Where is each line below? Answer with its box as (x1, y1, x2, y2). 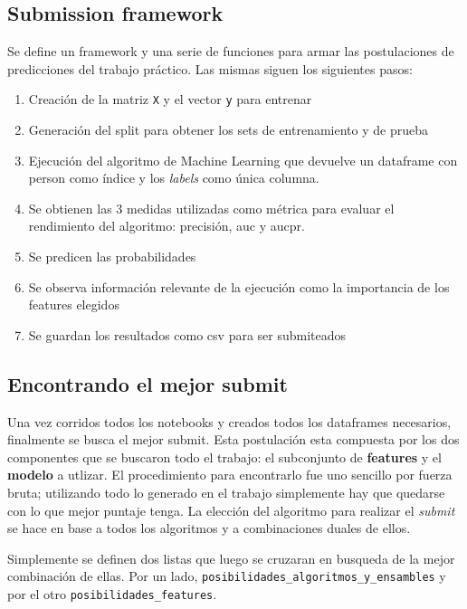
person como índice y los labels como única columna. (28, 168, 319, 187)
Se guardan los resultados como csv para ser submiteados (28, 325, 347, 344)
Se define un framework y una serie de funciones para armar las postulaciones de (7, 42, 454, 61)
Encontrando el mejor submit (7, 369, 288, 397)
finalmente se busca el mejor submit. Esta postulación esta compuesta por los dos (7, 430, 460, 449)
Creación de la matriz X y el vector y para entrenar (28, 90, 312, 109)
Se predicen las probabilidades (28, 247, 196, 266)
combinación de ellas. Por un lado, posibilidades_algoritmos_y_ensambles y (7, 566, 446, 585)
